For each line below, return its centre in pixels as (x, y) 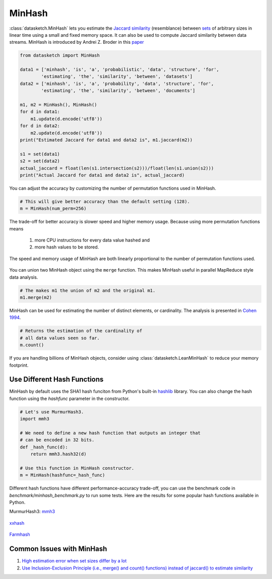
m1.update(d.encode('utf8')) (66, 119)
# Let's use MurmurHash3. (52, 412)
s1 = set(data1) (40, 154)
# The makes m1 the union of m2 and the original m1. (88, 290)
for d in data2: (40, 126)
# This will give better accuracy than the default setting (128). (105, 201)
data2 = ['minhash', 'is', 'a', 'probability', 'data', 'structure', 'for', (117, 84)
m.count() (32, 345)
